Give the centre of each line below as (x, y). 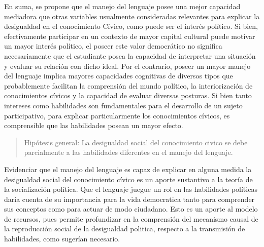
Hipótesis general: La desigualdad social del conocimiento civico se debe (136, 142)
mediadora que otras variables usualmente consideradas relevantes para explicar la (132, 16)
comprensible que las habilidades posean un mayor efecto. (94, 125)
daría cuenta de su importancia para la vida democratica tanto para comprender (129, 199)
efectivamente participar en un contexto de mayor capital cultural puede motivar (130, 36)
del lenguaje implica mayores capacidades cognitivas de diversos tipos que (119, 76)
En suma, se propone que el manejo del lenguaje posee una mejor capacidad (122, 6)
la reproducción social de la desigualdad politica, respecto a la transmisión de (125, 229)
